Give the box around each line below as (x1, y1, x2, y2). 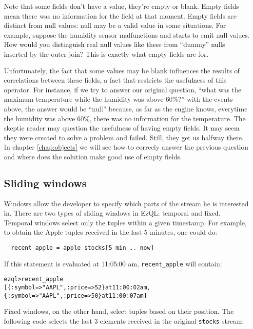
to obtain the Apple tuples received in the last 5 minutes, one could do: (4, 227, 217, 237)
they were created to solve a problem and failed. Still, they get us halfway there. (4, 132, 244, 142)
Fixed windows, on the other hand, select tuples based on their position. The (4, 306, 234, 316)
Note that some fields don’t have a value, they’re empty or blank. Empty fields (4, 1, 239, 11)
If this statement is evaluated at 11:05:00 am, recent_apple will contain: (4, 258, 222, 268)
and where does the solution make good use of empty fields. (4, 151, 182, 161)
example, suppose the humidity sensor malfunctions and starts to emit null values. (4, 29, 250, 40)
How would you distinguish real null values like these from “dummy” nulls (4, 39, 225, 49)
